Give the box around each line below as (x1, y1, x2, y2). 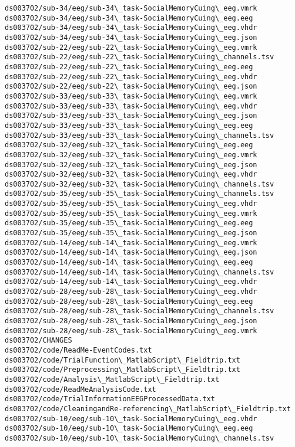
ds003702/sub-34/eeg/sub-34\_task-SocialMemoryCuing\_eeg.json (5, 33, 257, 42)
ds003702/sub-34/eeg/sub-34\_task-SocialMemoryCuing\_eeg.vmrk (5, 4, 257, 12)
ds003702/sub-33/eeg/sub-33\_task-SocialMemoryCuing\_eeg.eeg (5, 121, 253, 130)
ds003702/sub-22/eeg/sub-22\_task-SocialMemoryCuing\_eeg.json (5, 82, 257, 91)
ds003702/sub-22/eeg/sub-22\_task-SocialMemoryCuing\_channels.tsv (5, 53, 274, 62)
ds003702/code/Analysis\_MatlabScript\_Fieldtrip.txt (5, 375, 220, 384)
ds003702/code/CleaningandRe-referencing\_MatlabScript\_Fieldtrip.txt (5, 404, 291, 413)
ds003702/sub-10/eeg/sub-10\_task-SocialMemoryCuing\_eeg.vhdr (5, 414, 257, 423)
